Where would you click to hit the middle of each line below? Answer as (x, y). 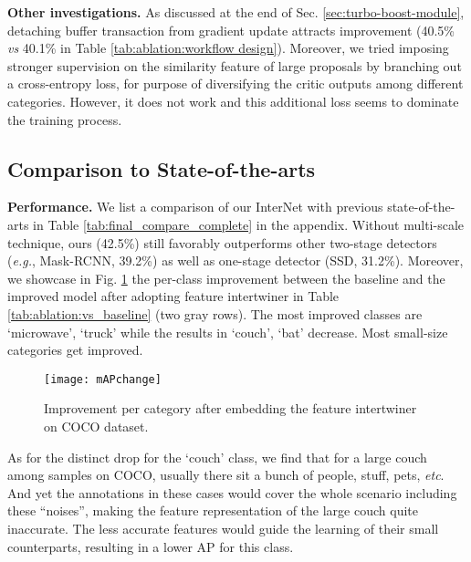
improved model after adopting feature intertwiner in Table (173, 296)
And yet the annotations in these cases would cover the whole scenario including (232, 492)
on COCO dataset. (96, 426)
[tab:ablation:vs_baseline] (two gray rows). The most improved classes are (215, 313)
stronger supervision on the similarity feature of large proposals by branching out (235, 65)
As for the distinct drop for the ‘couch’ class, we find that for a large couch (217, 457)
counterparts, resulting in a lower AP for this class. (151, 546)
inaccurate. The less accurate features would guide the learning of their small (223, 528)
